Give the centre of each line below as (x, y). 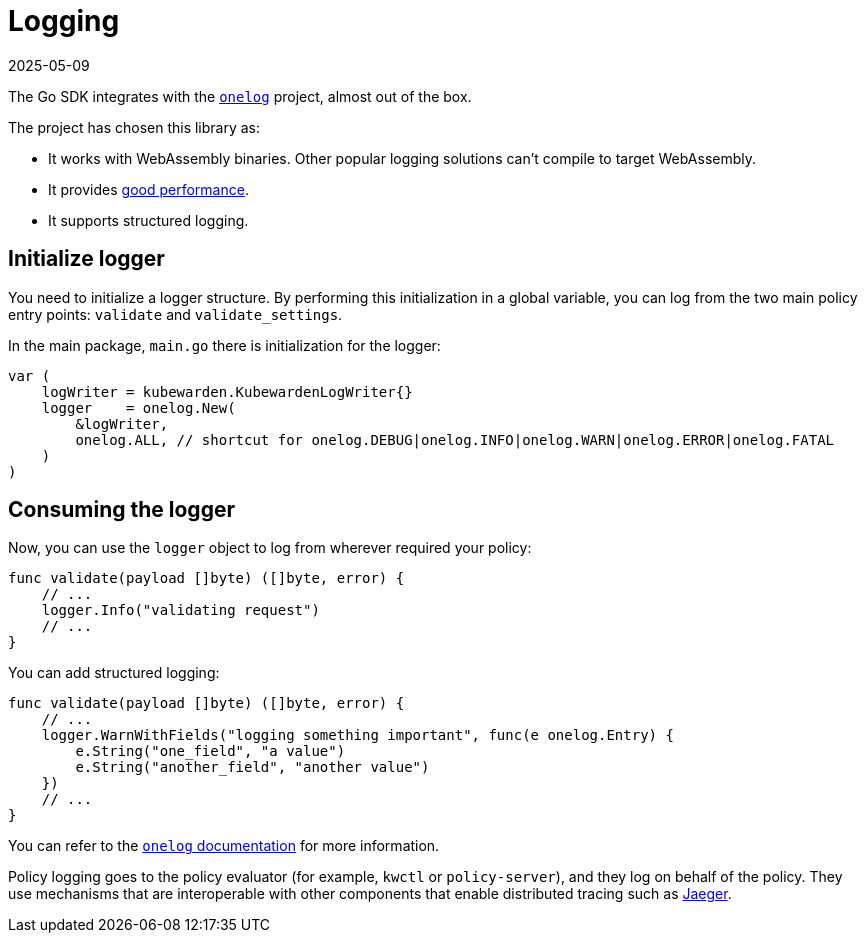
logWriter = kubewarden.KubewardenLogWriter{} (227, 391)
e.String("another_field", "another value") (252, 767)
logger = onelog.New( (138, 407)
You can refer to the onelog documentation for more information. (224, 846)
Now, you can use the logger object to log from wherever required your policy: (270, 548)
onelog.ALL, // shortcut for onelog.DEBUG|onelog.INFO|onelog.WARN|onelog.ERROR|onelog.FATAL (455, 439)
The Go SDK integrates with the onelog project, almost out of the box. (240, 96)
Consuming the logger (121, 510)
